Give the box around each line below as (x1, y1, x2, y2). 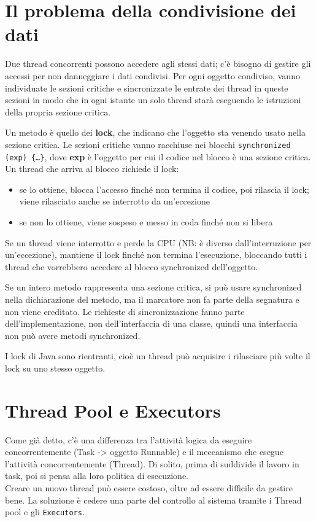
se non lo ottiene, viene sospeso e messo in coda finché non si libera (19, 215, 273, 228)
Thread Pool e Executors (5, 397, 221, 423)
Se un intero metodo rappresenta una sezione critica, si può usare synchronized (5, 281, 302, 294)
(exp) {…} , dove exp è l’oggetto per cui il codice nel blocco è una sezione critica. (5, 150, 311, 163)
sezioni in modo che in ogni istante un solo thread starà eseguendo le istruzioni (5, 93, 301, 106)
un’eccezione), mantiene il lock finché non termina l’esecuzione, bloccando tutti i (5, 248, 307, 261)
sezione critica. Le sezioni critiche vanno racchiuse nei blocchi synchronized (5, 138, 291, 150)
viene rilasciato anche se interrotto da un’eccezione (19, 195, 210, 208)
